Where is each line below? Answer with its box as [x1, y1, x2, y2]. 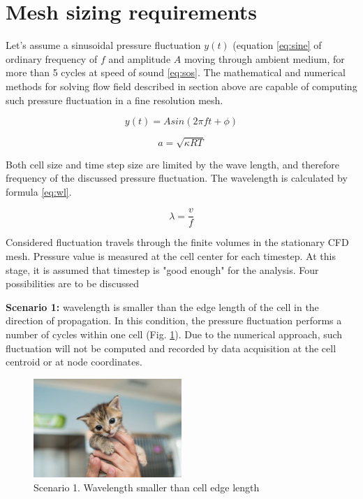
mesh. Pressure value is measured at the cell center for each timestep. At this [6, 249, 336, 263]
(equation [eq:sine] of [232, 38, 322, 52]
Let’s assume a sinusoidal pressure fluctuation [6, 38, 201, 52]
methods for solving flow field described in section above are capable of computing [6, 78, 357, 93]
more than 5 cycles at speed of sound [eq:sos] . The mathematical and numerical [6, 65, 346, 80]
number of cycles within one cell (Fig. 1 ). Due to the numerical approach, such [6, 327, 343, 342]
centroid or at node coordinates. [6, 354, 142, 369]
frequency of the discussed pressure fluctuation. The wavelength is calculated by [6, 171, 348, 185]
